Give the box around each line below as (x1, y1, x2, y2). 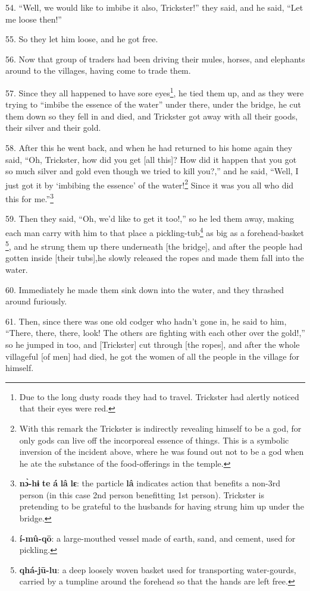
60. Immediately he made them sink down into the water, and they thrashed (5, 283, 284, 295)
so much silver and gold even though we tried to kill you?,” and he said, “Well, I (5, 165, 299, 177)
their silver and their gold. (5, 121, 101, 134)
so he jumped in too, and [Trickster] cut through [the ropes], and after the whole (5, 338, 300, 350)
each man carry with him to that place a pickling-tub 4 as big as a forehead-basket (5, 224, 305, 238)
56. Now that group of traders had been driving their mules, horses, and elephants (5, 52, 305, 65)
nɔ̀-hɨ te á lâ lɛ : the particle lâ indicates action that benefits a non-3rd (19, 477, 280, 489)
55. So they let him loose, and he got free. (5, 33, 158, 45)
